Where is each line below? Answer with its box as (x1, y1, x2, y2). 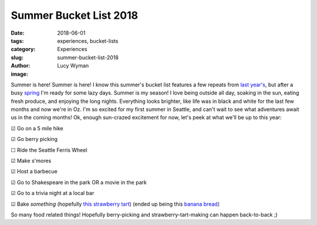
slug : (11, 53, 23, 61)
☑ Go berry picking (11, 136, 58, 143)
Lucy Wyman (57, 62, 89, 69)
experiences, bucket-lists (57, 37, 119, 44)
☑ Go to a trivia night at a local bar (11, 190, 95, 197)
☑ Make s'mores (11, 157, 52, 164)
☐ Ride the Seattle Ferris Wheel (11, 146, 87, 153)
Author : (11, 62, 31, 69)
